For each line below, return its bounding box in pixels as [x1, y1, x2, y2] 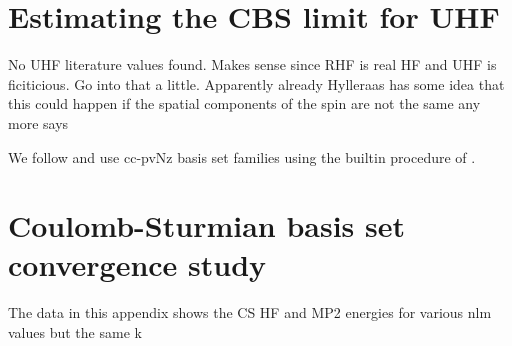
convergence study [8, 244, 267, 285]
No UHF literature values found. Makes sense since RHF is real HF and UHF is [8, 54, 497, 75]
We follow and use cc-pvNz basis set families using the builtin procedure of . [8, 146, 476, 167]
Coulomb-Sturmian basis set [8, 205, 406, 246]
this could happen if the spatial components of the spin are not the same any [8, 93, 481, 114]
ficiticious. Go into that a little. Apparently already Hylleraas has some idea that [8, 73, 505, 94]
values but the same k [8, 322, 142, 342]
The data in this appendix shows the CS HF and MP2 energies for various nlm [8, 302, 492, 323]
